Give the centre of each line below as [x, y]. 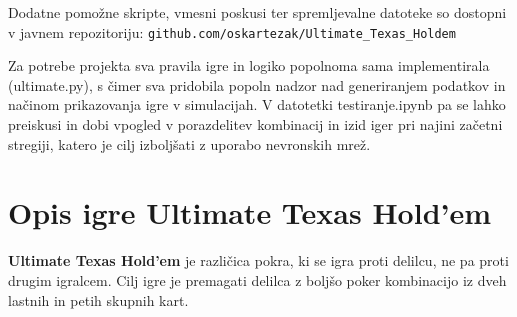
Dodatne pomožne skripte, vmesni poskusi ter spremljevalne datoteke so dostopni [257, 12]
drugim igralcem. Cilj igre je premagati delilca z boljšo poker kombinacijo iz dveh [257, 279]
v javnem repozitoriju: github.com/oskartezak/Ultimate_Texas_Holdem [232, 31]
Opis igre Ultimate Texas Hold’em [250, 212]
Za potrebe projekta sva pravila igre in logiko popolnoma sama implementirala [249, 65]
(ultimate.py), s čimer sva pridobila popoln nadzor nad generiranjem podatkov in [257, 84]
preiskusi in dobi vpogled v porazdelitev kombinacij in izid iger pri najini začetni [255, 124]
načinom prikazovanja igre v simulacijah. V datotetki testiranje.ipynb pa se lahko [257, 104]
